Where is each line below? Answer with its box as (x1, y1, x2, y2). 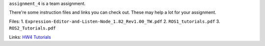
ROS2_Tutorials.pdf (9, 26, 56, 31)
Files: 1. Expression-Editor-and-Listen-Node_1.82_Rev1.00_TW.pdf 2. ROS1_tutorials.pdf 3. (9, 18, 220, 24)
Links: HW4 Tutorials (9, 34, 51, 40)
